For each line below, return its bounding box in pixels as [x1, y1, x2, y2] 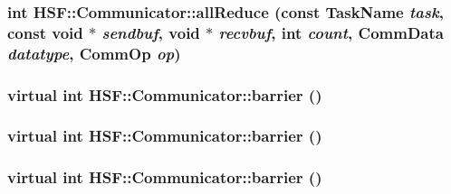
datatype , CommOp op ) [7, 42, 181, 64]
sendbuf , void [101, 21, 200, 43]
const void [7, 21, 83, 43]
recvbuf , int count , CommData [218, 21, 444, 43]
